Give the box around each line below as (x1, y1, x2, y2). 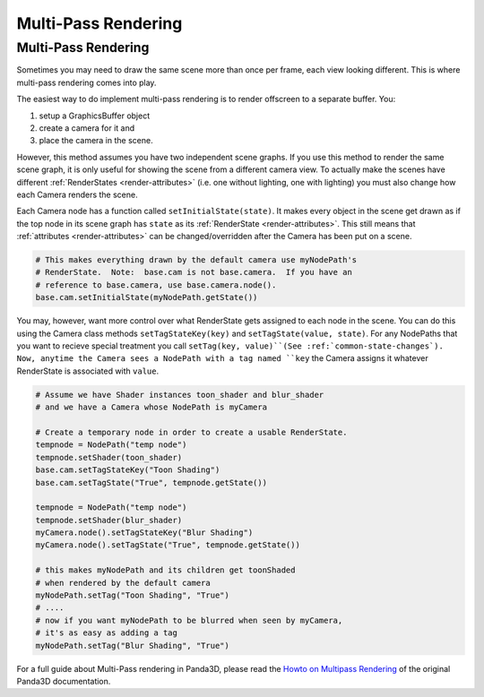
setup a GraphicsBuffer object (39, 110, 151, 121)
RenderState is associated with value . (16, 366, 160, 376)
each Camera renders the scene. (16, 189, 138, 200)
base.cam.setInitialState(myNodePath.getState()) (35, 292, 258, 303)
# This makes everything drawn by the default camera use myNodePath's (35, 255, 358, 265)
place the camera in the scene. (39, 135, 153, 146)
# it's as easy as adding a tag (35, 628, 178, 638)
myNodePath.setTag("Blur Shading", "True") (35, 641, 230, 650)
